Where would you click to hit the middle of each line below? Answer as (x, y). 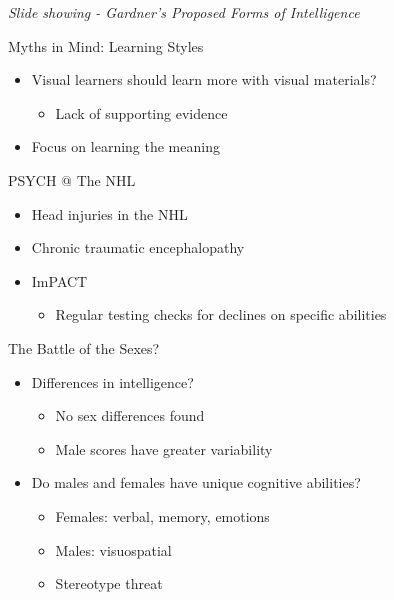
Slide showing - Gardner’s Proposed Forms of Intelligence (184, 12)
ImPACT (59, 280)
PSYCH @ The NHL (72, 179)
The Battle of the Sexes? (84, 347)
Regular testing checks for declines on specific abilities (221, 314)
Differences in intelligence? (112, 381)
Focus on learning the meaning (125, 146)
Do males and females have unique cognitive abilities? (196, 482)
